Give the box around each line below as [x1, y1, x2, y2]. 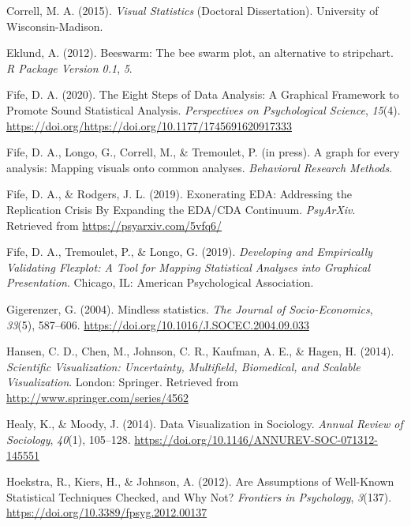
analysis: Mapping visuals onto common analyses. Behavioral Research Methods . [6, 159, 393, 175]
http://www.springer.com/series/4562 [6, 389, 189, 405]
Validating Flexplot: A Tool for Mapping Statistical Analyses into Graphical [6, 258, 371, 275]
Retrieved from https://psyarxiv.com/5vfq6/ [6, 216, 222, 233]
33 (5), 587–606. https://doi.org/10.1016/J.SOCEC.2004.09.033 [6, 316, 309, 333]
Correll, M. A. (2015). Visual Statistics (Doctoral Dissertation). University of [6, 2, 379, 18]
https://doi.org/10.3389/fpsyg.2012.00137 [6, 504, 207, 520]
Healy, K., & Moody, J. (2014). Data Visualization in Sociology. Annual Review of [6, 415, 403, 432]
